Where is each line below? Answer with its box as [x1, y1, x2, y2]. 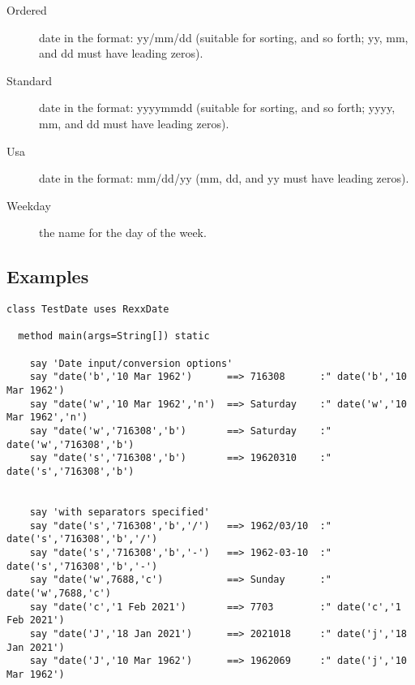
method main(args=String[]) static [18, 330, 210, 342]
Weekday [6, 196, 51, 213]
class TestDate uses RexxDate [6, 304, 169, 316]
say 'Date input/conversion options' [29, 357, 233, 369]
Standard [6, 71, 53, 88]
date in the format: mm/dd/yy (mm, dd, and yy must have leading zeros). [39, 170, 409, 187]
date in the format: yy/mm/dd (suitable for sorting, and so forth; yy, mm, [39, 28, 409, 45]
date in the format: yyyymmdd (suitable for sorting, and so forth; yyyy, [39, 99, 396, 116]
